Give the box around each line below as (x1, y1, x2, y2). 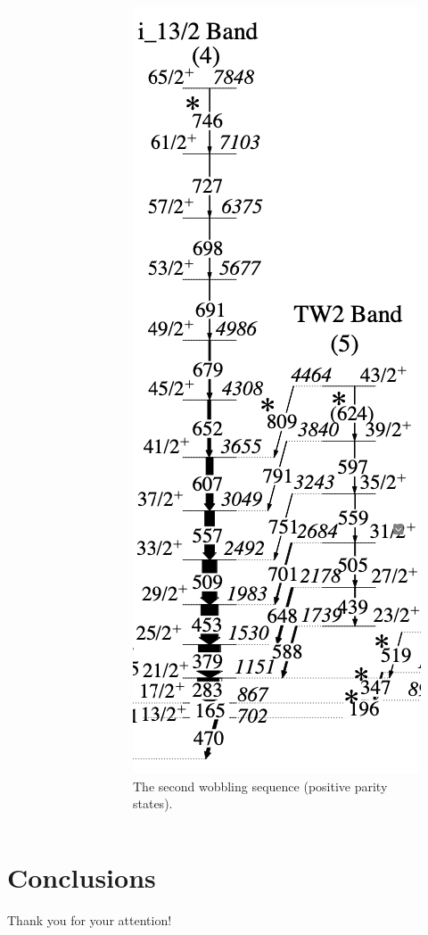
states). (133, 794, 173, 813)
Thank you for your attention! (7, 910, 172, 929)
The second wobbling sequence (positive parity (133, 776, 388, 795)
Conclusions (7, 858, 156, 895)
